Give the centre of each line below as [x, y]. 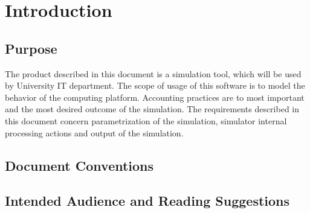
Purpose [31, 48]
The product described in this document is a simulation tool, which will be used [153, 73]
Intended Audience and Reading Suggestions [147, 201]
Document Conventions [79, 165]
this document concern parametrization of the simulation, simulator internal [146, 120]
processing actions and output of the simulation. [94, 132]
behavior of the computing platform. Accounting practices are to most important [155, 97]
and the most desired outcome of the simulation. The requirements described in [152, 109]
